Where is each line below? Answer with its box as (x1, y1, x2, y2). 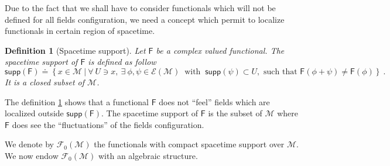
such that (263, 67, 297, 76)
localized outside (5, 107, 64, 119)
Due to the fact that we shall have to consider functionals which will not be (5, 2, 276, 13)
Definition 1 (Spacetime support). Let (5, 44, 146, 56)
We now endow (5, 149, 59, 161)
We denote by (5, 138, 54, 150)
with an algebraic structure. (98, 149, 198, 161)
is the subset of (208, 107, 262, 119)
